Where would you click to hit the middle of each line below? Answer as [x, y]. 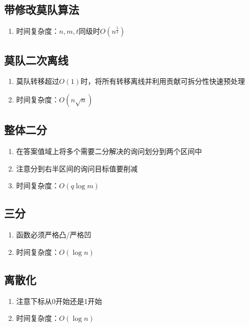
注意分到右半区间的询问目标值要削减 [77, 168]
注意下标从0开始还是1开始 [59, 301]
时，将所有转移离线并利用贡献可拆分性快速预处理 [163, 81]
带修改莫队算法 [42, 9]
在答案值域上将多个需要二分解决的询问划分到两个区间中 [109, 151]
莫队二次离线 [36, 60]
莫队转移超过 [38, 81]
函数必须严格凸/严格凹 [54, 235]
